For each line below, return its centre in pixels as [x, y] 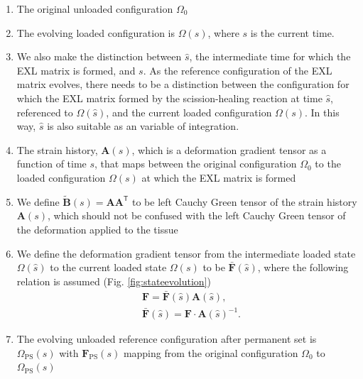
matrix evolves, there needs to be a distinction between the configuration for [183, 84]
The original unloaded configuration [95, 9]
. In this [322, 112]
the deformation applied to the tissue [97, 229]
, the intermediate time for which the [270, 56]
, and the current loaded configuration [189, 112]
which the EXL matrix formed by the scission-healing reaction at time [169, 98]
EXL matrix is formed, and [76, 70]
